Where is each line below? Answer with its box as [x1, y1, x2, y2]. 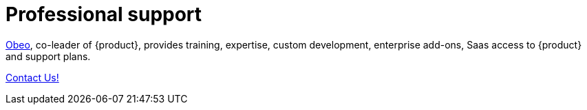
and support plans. [6, 50, 91, 62]
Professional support [6, 3, 202, 26]
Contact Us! [6, 71, 59, 83]
